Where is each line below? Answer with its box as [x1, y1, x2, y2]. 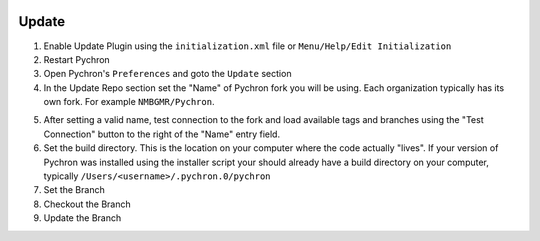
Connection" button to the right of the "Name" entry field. [43, 128, 280, 140]
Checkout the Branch [43, 198, 132, 210]
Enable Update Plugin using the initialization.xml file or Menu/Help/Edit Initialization [43, 40, 452, 52]
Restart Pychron [43, 53, 110, 65]
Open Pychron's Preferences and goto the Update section [43, 68, 292, 80]
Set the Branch [43, 184, 105, 196]
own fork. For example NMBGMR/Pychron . [43, 96, 215, 108]
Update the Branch [43, 212, 122, 224]
